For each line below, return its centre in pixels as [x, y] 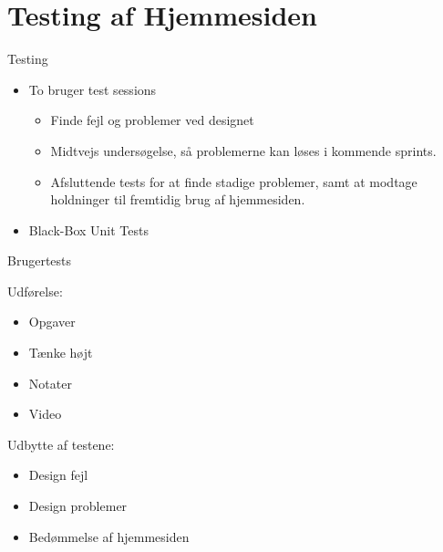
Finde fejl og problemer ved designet [152, 120]
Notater [50, 383]
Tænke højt [61, 353]
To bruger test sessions [93, 89]
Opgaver [52, 322]
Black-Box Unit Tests [88, 229]
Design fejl [58, 475]
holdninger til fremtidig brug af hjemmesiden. [178, 199]
